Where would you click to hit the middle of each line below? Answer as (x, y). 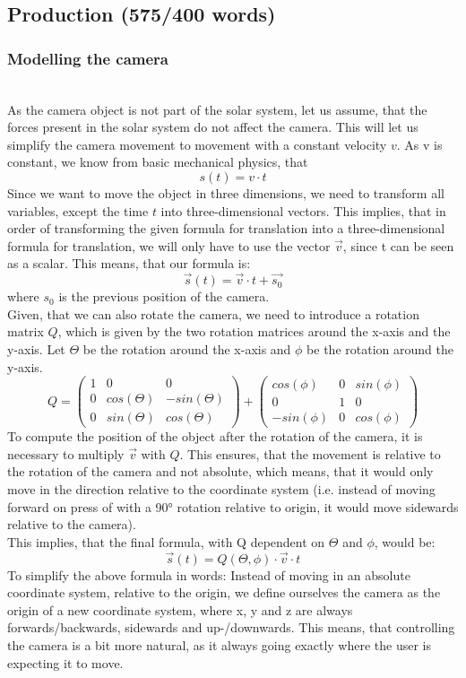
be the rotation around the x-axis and (187, 348)
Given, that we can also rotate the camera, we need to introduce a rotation (213, 313)
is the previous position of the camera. (164, 296)
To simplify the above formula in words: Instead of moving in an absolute (209, 574)
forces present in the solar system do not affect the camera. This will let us (213, 127)
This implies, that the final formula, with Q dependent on (166, 541)
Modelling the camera (88, 58)
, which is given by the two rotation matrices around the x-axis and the (254, 331)
